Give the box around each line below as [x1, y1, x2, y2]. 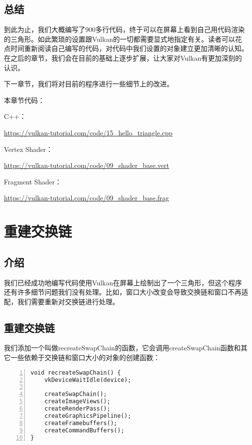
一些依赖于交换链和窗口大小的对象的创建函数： [10, 352, 160, 363]
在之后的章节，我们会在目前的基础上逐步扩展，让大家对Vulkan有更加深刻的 [4, 52, 242, 63]
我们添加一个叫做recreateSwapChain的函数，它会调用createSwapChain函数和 [4, 343, 241, 353]
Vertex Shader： [4, 144, 53, 154]
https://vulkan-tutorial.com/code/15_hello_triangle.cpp [4, 127, 173, 137]
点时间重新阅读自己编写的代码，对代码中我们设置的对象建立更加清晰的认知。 [4, 43, 248, 53]
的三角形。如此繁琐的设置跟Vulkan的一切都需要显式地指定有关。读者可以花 [4, 33, 242, 44]
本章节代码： [4, 95, 45, 105]
